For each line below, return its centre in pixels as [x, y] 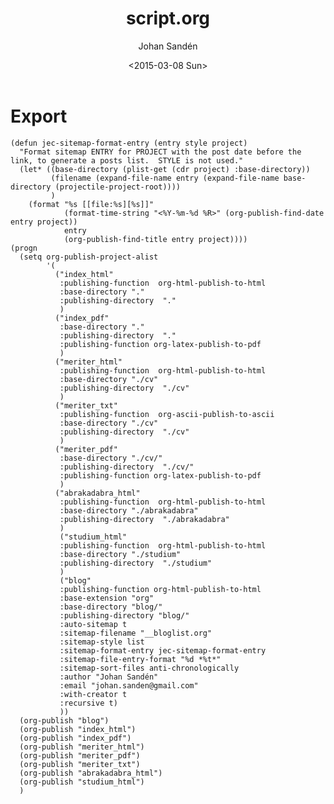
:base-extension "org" [107, 598]
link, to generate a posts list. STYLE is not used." [127, 160]
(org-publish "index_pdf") [75, 738]
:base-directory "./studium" [120, 554]
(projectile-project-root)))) [118, 187]
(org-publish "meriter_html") [82, 747]
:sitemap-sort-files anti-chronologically [149, 668]
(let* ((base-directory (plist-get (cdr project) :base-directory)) [165, 169]
